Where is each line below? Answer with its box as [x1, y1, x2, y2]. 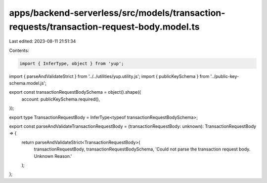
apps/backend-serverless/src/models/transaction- [9, 7, 225, 18]
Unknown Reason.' [34, 153, 72, 159]
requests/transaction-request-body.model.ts [9, 21, 200, 32]
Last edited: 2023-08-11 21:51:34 [9, 38, 76, 44]
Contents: [9, 47, 29, 53]
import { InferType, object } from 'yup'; [19, 61, 124, 66]
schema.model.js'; [9, 80, 47, 86]
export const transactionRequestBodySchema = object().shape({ [9, 89, 141, 95]
